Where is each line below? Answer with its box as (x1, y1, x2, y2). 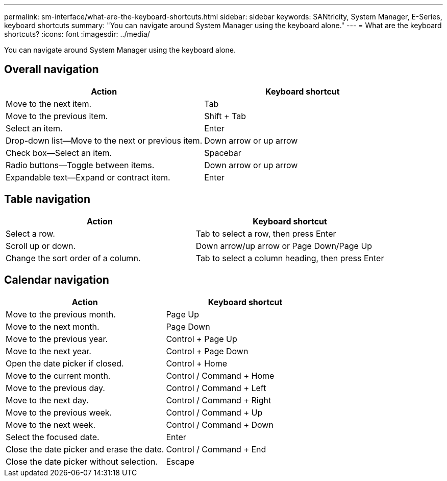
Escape (166, 456, 194, 467)
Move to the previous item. (6, 110, 108, 121)
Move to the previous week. (6, 407, 112, 418)
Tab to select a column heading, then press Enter (195, 253, 384, 263)
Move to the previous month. (6, 309, 116, 319)
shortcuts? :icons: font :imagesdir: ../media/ (4, 30, 150, 38)
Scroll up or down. (6, 240, 76, 251)
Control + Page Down (166, 346, 249, 356)
